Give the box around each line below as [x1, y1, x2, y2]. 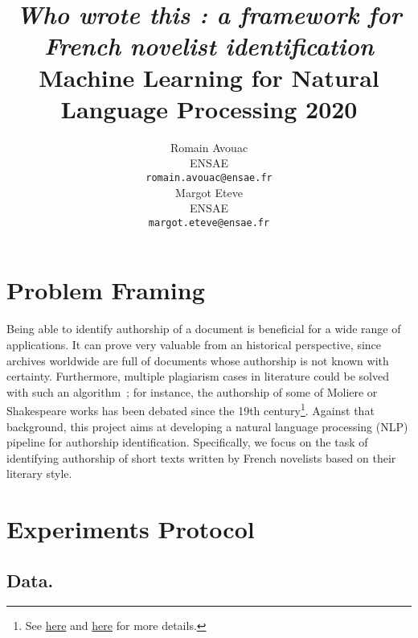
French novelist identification [44, 29, 374, 63]
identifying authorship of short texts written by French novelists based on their [6, 449, 396, 466]
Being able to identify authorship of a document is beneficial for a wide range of [6, 320, 401, 337]
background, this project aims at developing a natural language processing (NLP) [6, 418, 408, 434]
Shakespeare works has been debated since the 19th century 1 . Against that [6, 400, 375, 418]
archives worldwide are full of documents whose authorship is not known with [6, 352, 389, 368]
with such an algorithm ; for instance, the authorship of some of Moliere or [6, 383, 378, 400]
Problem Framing [6, 274, 205, 307]
